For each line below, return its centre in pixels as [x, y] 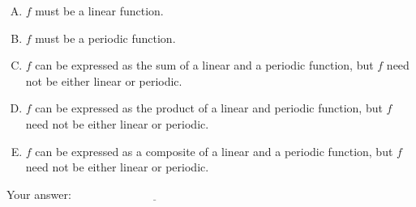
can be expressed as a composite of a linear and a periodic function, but [214, 151]
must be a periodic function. [105, 38]
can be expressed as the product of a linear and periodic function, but [209, 108]
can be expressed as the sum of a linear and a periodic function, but [204, 65]
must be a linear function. [99, 11]
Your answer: [39, 194]
